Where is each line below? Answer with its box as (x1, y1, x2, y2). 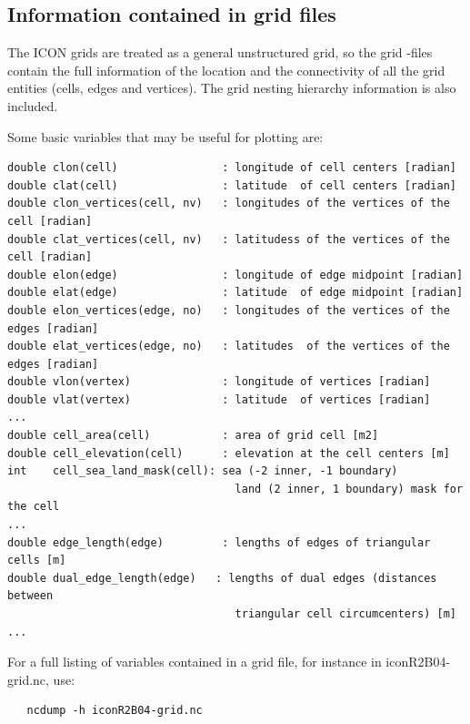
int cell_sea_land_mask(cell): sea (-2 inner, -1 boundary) (7, 464, 398, 478)
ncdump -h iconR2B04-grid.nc (26, 704, 203, 718)
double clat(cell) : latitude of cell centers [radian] (7, 178, 456, 192)
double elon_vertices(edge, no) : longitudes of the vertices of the (7, 303, 450, 317)
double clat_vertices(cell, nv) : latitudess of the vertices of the (7, 232, 450, 246)
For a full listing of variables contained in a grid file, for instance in (7, 652, 382, 671)
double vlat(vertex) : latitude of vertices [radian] (7, 393, 431, 406)
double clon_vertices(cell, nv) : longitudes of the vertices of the (7, 197, 450, 210)
